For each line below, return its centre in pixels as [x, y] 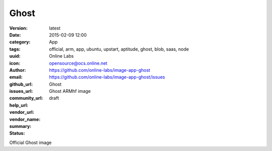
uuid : [15, 56]
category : [20, 42]
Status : [17, 133]
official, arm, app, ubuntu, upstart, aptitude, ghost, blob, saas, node [119, 49]
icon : [15, 63]
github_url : [21, 84]
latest [55, 28]
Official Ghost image [30, 142]
